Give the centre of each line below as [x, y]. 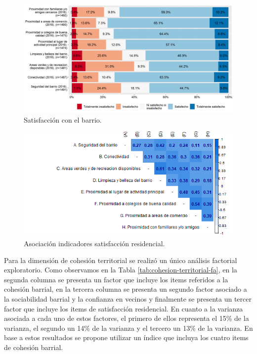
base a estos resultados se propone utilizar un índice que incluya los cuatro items [126, 337]
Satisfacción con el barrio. [63, 119]
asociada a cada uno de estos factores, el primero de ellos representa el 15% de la [127, 318]
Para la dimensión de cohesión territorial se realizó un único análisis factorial [121, 260]
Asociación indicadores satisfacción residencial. [94, 243]
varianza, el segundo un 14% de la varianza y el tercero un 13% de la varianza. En [128, 328]
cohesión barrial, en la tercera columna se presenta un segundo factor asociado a [126, 289]
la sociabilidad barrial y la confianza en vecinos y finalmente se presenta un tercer [128, 299]
